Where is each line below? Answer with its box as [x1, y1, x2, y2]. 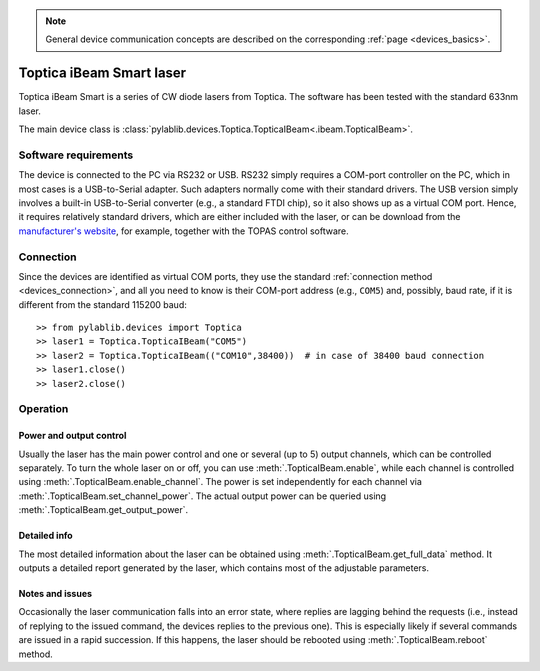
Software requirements [18, 148, 134, 162]
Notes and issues [18, 587, 93, 599]
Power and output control [18, 430, 127, 442]
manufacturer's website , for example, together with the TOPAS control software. [18, 225, 349, 237]
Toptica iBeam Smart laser [18, 65, 187, 82]
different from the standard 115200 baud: [18, 298, 187, 310]
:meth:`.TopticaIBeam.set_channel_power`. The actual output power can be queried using [18, 490, 387, 502]
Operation [18, 402, 69, 416]
